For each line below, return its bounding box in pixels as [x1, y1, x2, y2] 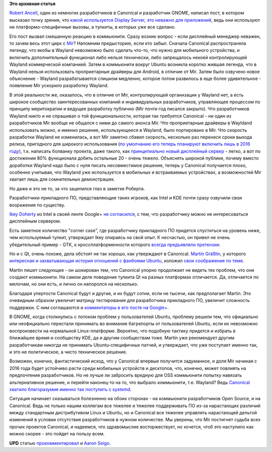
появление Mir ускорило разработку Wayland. [9, 83, 109, 89]
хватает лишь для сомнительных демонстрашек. [9, 176, 115, 182]
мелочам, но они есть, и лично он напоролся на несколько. [9, 281, 139, 287]
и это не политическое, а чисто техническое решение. [9, 349, 127, 355]
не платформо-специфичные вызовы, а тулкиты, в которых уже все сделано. [9, 24, 176, 30]
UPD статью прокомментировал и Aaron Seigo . [9, 440, 111, 446]
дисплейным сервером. [9, 218, 61, 224]
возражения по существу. [9, 202, 65, 208]
